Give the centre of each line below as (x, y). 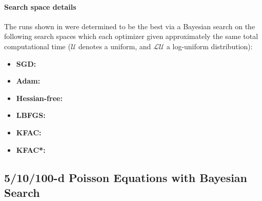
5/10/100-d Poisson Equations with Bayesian (126, 177)
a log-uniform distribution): (209, 46)
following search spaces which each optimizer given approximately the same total (131, 36)
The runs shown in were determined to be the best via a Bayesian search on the (130, 26)
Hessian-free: (39, 98)
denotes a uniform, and (115, 46)
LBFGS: (31, 115)
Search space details (40, 6)
